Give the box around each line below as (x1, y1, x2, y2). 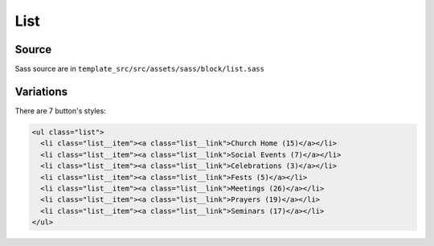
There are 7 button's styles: (14, 105, 106, 116)
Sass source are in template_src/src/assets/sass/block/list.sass (14, 64, 265, 74)
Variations (14, 84, 68, 98)
